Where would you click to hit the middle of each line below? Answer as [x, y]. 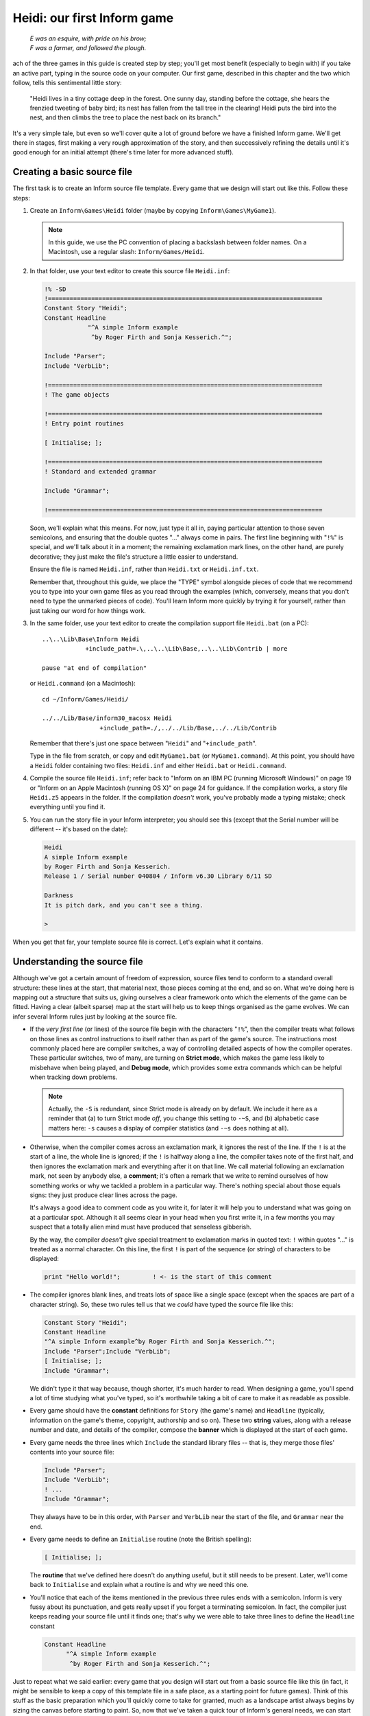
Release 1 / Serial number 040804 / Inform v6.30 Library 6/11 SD [158, 876]
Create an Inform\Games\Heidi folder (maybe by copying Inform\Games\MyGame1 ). [153, 211]
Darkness [59, 895]
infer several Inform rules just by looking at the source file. [95, 1017]
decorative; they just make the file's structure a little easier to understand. [134, 557]
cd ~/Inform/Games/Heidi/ [86, 699]
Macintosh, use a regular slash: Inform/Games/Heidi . [126, 252]
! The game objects [77, 394]
